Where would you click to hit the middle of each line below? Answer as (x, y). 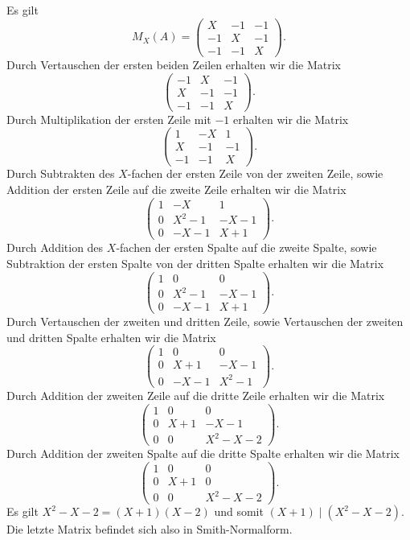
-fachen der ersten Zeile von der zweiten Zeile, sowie (255, 173)
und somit (239, 511)
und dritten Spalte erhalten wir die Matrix (111, 337)
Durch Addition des (55, 247)
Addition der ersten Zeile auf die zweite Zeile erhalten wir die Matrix (176, 190)
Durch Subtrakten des (61, 173)
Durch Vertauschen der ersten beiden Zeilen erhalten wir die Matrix (174, 64)
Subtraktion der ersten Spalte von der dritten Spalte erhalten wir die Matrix (195, 263)
